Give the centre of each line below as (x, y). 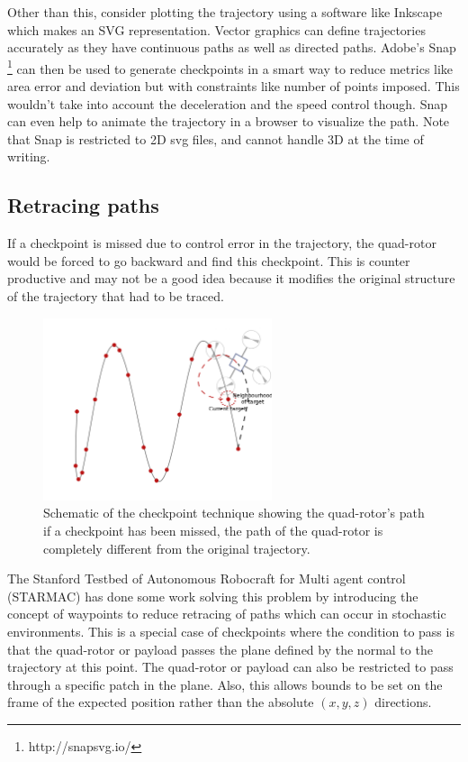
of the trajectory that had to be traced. (116, 295)
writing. (29, 156)
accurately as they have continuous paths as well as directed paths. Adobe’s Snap (232, 47)
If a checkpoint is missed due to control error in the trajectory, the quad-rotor (222, 243)
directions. (403, 702)
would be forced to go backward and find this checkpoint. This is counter (209, 260)
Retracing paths (83, 205)
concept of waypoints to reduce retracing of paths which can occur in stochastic (227, 614)
